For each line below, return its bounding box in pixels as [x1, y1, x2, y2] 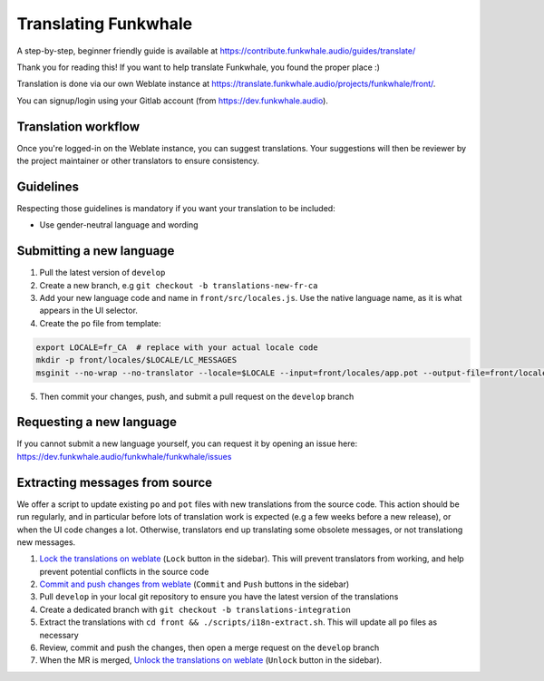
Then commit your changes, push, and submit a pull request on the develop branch [39, 391, 355, 402]
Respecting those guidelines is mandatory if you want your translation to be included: [16, 202, 335, 213]
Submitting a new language [16, 243, 175, 258]
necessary [39, 629, 79, 640]
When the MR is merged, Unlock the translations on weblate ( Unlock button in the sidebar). [39, 655, 383, 666]
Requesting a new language [16, 414, 177, 430]
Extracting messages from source [16, 474, 213, 490]
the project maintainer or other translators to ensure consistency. [16, 155, 260, 167]
